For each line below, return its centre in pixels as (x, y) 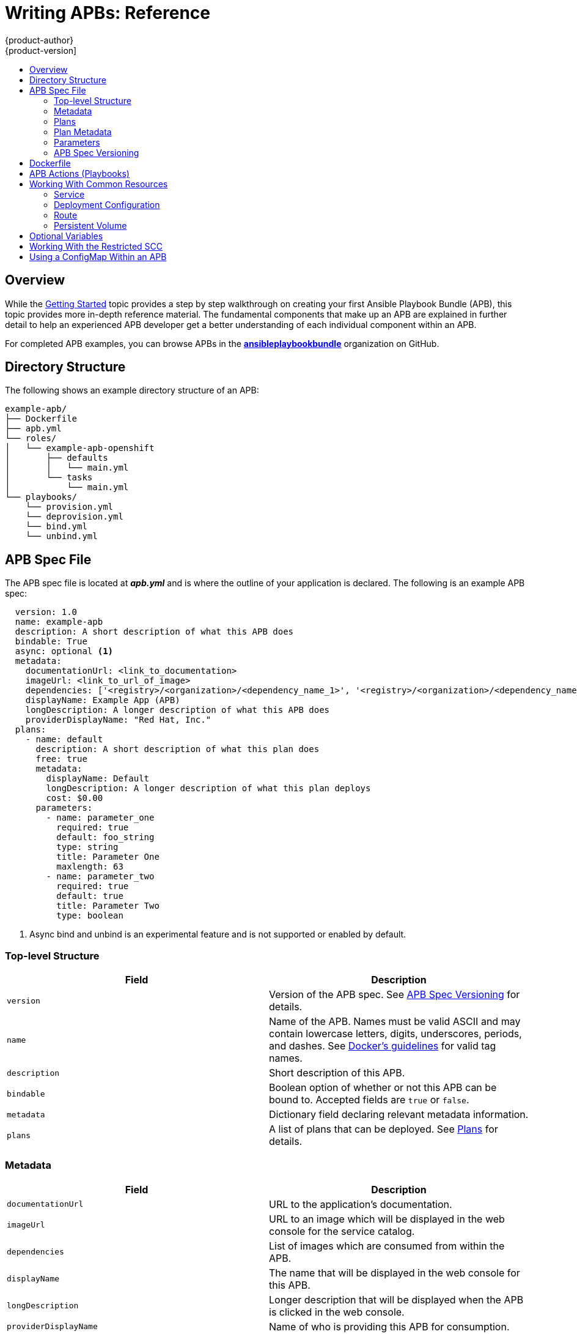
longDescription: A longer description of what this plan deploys (208, 788)
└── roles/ (31, 438)
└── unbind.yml (61, 536)
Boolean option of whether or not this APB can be (383, 1088)
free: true (61, 759)
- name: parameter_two (100, 877)
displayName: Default (98, 779)
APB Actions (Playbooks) (79, 173)
